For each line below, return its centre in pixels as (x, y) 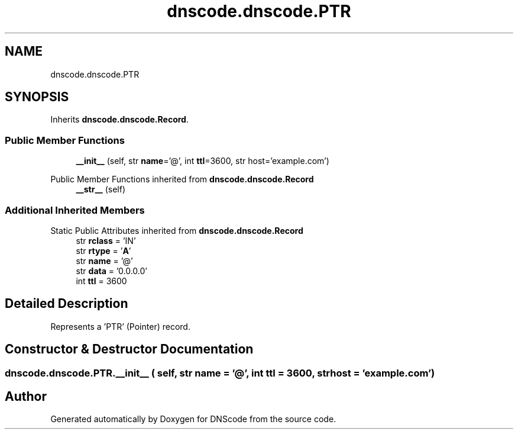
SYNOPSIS (37, 97)
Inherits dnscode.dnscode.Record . (119, 120)
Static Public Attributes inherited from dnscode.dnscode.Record (177, 230)
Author (26, 397)
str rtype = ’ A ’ (103, 250)
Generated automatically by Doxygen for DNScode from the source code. (193, 419)
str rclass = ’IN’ (106, 240)
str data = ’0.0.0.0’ (111, 271)
